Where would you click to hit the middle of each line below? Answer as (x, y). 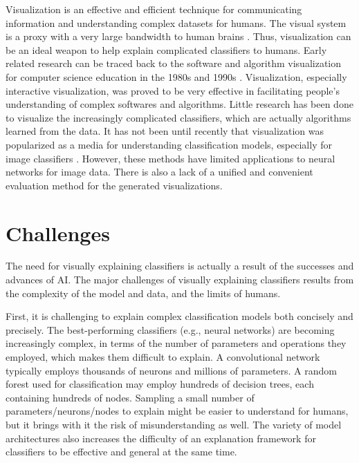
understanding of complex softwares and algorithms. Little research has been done (179, 104)
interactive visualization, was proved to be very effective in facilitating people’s (173, 90)
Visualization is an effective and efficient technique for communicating (154, 9)
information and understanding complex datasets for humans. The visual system (176, 22)
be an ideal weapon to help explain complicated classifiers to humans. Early (166, 49)
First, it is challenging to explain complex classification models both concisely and (179, 316)
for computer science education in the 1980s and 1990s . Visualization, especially (176, 76)
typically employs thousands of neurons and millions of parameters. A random (171, 370)
